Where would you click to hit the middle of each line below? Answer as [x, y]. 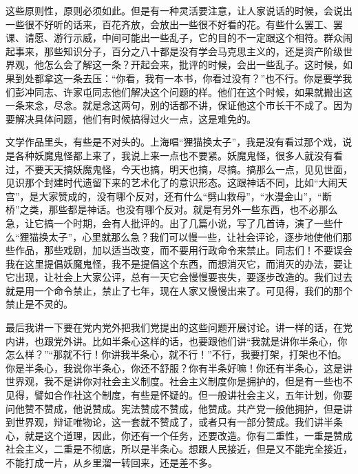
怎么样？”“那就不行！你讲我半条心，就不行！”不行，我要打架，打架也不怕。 [176, 354]
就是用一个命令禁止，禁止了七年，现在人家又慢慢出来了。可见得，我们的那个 [179, 290]
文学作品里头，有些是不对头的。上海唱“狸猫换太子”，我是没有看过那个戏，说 [179, 142]
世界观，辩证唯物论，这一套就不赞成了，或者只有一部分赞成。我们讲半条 [179, 422]
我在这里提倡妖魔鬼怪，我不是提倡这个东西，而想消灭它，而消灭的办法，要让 [179, 263]
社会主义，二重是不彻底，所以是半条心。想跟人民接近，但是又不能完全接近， [179, 449]
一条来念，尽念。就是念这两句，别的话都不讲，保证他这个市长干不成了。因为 [179, 105]
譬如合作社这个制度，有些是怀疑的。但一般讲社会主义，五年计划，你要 [193, 395]
